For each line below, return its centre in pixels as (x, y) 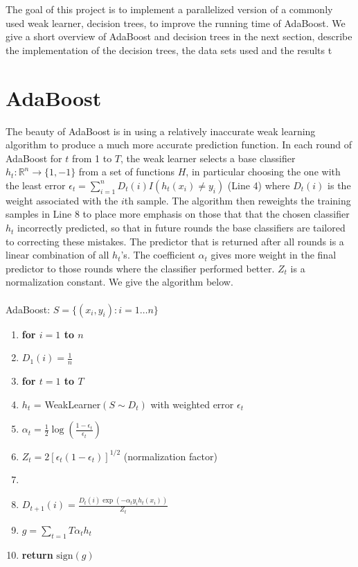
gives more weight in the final (274, 255)
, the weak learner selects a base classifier (208, 158)
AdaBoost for (34, 158)
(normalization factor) (170, 456)
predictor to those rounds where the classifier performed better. (140, 268)
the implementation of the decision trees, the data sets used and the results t (169, 50)
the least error (36, 185)
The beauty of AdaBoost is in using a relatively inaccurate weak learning (161, 131)
